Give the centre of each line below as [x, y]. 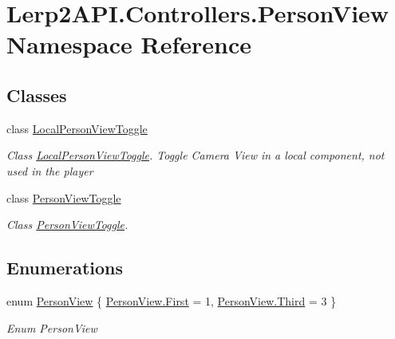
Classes [37, 95]
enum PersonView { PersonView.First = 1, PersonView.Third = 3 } [172, 300]
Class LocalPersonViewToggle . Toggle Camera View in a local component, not [196, 155]
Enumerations [65, 268]
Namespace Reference [129, 44]
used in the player [50, 170]
